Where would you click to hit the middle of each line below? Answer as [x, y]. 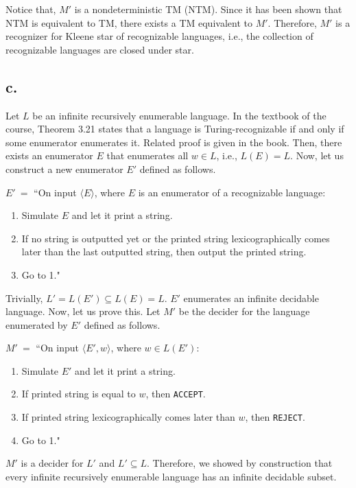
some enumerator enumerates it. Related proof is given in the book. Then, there [174, 142]
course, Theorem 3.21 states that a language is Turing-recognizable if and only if [175, 129]
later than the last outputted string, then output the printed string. [164, 252]
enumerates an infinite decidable [251, 298]
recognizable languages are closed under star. [100, 49]
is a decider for [52, 463]
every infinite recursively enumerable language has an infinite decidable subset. [171, 476]
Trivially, [24, 298]
